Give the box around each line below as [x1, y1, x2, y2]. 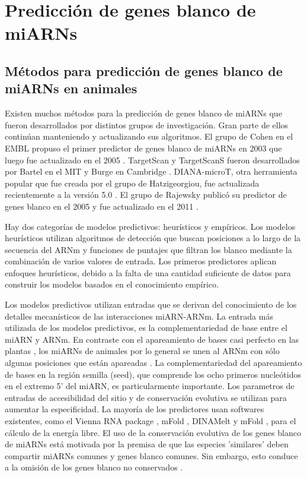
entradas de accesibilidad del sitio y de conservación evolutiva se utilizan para [5, 391, 287, 403]
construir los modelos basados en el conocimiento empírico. [5, 278, 219, 290]
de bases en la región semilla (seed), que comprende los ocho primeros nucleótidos [5, 368, 301, 380]
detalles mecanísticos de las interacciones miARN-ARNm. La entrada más [5, 309, 273, 322]
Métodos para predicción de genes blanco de [5, 61, 283, 80]
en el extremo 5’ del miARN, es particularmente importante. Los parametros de [5, 380, 295, 392]
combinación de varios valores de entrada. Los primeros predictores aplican [5, 255, 277, 267]
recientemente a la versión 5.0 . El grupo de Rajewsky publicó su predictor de [5, 188, 287, 201]
